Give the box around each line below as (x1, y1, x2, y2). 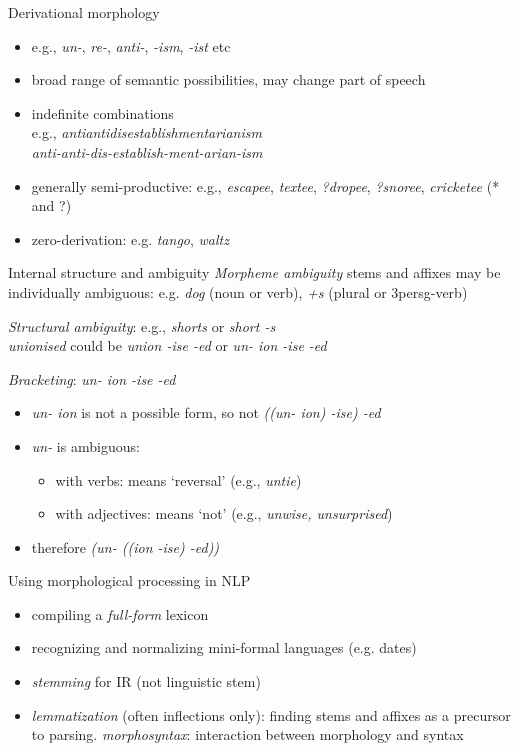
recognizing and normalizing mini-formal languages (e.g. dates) (31, 637, 417, 658)
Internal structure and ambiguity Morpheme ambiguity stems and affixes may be (8, 262, 501, 283)
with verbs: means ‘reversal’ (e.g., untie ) (55, 469, 302, 490)
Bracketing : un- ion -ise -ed (8, 368, 176, 389)
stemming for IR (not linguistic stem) (31, 671, 261, 692)
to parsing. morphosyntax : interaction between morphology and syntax (31, 724, 464, 745)
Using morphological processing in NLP (8, 570, 251, 591)
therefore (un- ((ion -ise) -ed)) (31, 536, 220, 557)
